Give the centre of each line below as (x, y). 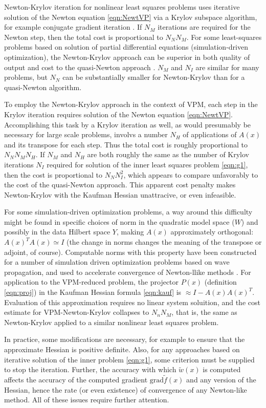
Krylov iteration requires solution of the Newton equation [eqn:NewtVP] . (119, 114)
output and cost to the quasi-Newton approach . (80, 67)
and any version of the (221, 379)
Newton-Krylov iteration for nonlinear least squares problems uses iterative (122, 7)
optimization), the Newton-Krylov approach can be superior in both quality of (127, 57)
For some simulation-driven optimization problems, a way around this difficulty (128, 212)
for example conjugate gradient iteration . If (73, 27)
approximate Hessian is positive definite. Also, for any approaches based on (122, 349)
